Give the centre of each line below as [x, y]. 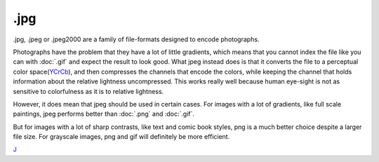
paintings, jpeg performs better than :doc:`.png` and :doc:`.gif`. [104, 114]
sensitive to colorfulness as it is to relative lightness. [88, 91]
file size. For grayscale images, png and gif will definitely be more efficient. [121, 137]
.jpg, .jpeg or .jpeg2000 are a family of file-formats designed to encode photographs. [136, 39]
